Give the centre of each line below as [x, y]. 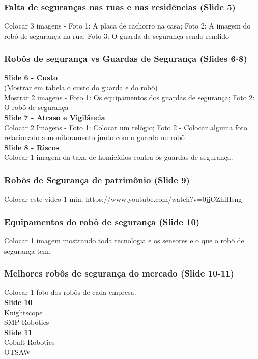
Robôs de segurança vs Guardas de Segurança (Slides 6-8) [126, 58]
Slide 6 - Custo [31, 77]
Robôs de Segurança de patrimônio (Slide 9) [97, 179]
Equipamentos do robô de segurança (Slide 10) [102, 221]
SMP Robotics [27, 322]
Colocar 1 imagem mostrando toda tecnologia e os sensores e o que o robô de [124, 240]
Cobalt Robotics [30, 342]
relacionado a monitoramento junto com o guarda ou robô [94, 137]
